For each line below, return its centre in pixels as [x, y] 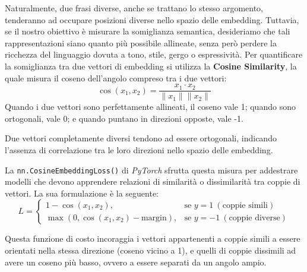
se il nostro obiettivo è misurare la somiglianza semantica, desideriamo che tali [148, 31]
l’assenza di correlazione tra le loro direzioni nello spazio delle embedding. [139, 150]
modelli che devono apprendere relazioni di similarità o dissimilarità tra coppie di [153, 181]
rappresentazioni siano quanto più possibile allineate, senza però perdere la [141, 42]
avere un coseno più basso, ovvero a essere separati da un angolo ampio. [136, 262]
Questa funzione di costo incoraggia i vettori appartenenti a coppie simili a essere [153, 238]
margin [154, 218]
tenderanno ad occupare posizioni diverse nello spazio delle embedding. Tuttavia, [152, 19]
